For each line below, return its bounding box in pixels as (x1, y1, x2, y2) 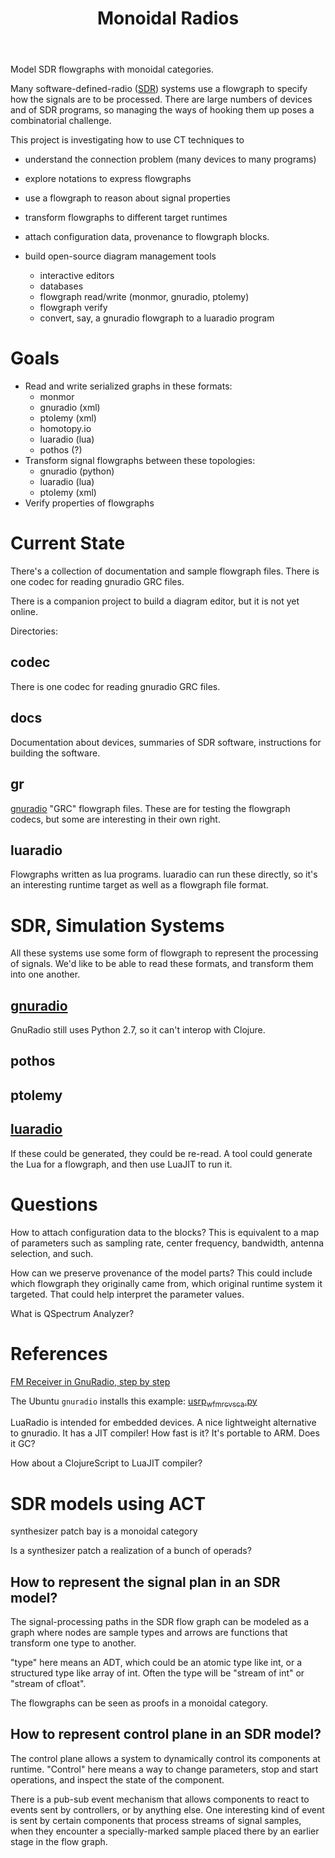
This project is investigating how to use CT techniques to (10, 134, 245, 146)
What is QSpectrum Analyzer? (10, 1307, 135, 1319)
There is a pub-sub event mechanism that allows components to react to (10, 1793, 310, 1805)
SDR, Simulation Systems (10, 914, 225, 937)
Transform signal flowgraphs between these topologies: (24, 455, 256, 467)
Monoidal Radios (96, 7, 240, 30)
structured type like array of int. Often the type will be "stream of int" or (10, 1667, 305, 1679)
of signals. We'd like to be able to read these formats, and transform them (10, 958, 314, 970)
